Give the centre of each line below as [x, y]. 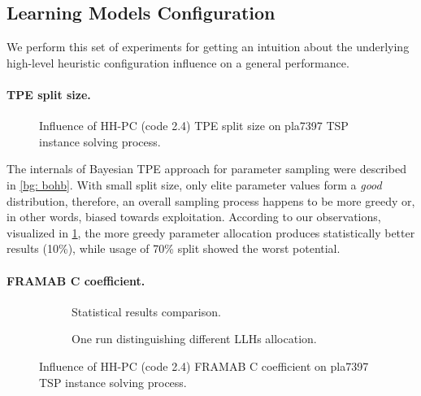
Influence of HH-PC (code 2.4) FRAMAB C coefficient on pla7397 [204, 366]
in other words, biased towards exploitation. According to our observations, [194, 217]
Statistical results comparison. [146, 311]
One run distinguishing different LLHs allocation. [194, 339]
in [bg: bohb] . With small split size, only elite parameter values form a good [194, 184]
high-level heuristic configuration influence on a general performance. [178, 62]
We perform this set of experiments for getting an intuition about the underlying [208, 47]
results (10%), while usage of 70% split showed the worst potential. [174, 248]
